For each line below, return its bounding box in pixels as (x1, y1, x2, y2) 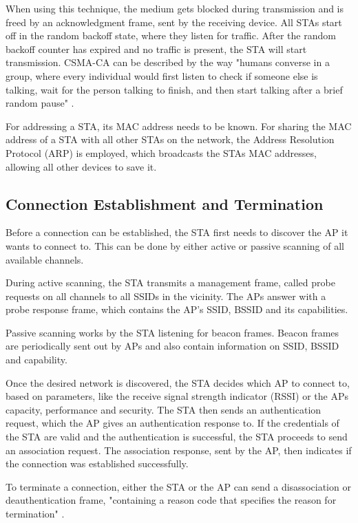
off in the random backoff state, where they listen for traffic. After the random (6, 28, 336, 43)
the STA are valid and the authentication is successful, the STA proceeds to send (6, 429, 348, 444)
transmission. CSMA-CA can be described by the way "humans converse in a (6, 55, 330, 70)
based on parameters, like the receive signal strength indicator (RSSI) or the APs (6, 389, 348, 403)
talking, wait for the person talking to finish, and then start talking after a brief (6, 82, 343, 96)
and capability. (6, 352, 67, 367)
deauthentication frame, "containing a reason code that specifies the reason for (6, 493, 337, 507)
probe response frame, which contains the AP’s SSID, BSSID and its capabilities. (6, 302, 348, 317)
